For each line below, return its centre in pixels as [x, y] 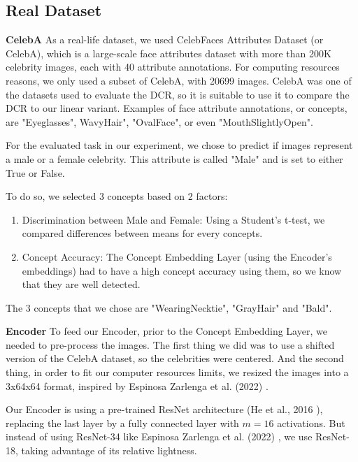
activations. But [311, 423]
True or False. [35, 172]
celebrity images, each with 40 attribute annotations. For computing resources [173, 67]
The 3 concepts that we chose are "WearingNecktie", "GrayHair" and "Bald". [169, 307]
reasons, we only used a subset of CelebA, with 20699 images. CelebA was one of [179, 80]
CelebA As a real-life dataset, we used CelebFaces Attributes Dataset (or [165, 39]
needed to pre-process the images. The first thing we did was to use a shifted [170, 344]
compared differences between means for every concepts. [142, 233]
